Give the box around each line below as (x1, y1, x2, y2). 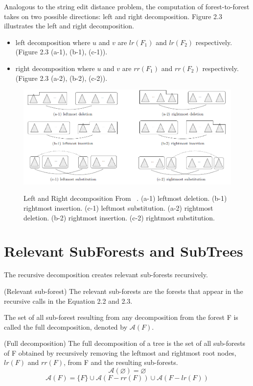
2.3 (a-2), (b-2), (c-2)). (40, 72, 108, 83)
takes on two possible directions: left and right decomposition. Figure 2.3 (4, 11, 222, 21)
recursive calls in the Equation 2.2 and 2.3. (4, 295, 133, 306)
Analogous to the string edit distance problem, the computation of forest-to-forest (4, 1, 250, 11)
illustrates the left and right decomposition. (4, 21, 134, 31)
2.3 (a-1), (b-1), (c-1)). (40, 47, 108, 57)
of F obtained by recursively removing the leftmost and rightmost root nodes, (4, 347, 236, 358)
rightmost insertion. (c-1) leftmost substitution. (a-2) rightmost (23, 203, 213, 213)
